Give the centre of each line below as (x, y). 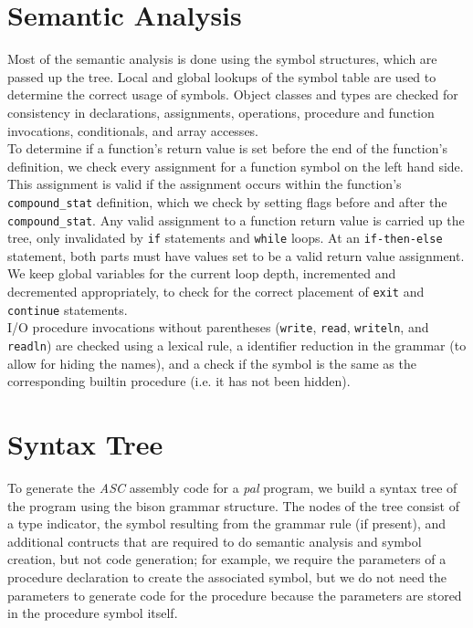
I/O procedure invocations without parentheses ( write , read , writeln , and (218, 327)
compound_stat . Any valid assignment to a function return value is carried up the (236, 220)
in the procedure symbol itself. (93, 613)
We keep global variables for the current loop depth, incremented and (202, 273)
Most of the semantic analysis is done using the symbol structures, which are (222, 59)
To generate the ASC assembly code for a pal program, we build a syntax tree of (232, 487)
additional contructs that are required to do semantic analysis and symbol (215, 541)
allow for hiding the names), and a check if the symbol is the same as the (212, 363)
